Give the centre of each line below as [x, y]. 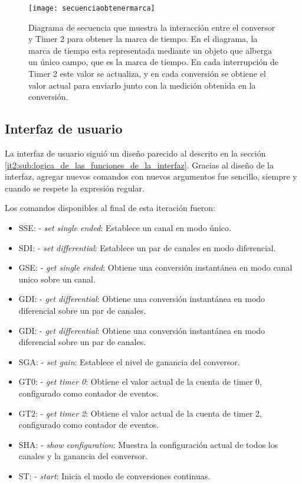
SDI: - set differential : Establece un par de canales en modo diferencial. [147, 247]
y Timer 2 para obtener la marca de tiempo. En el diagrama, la [143, 39]
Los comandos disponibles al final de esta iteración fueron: [110, 208]
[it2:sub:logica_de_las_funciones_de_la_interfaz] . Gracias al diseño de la [139, 165]
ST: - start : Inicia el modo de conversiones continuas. [114, 475]
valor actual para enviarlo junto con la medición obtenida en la [142, 85]
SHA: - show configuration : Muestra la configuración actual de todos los [148, 444]
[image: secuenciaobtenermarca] [92, 8]
